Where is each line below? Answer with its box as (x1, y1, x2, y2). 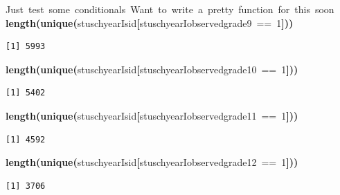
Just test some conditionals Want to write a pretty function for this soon (6, 2, 334, 16)
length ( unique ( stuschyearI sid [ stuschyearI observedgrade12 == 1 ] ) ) (6, 155, 298, 169)
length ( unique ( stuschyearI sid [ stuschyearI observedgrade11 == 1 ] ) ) (6, 108, 298, 122)
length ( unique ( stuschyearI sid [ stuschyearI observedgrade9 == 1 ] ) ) (6, 15, 294, 30)
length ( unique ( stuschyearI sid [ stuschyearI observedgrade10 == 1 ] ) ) (6, 62, 298, 76)
